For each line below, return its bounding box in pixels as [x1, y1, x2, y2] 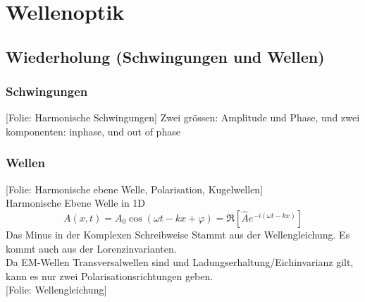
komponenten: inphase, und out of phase [6, 123, 180, 138]
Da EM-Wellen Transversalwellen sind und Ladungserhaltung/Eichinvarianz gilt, [6, 255, 354, 270]
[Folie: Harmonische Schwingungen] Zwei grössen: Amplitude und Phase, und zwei [6, 110, 360, 125]
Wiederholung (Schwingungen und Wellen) [6, 45, 325, 67]
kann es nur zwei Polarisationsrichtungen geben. [6, 268, 214, 283]
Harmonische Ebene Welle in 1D [6, 195, 146, 210]
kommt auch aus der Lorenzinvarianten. [6, 241, 177, 255]
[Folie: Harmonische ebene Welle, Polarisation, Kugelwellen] [6, 181, 264, 196]
